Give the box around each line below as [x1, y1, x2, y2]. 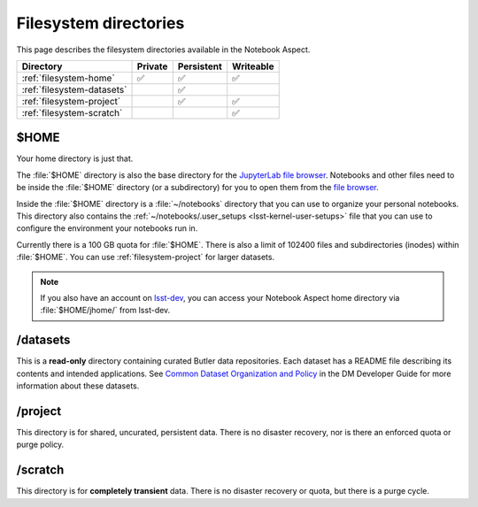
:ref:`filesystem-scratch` [21, 106, 123, 119]
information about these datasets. [16, 380, 140, 391]
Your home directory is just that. [16, 153, 134, 164]
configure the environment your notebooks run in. [16, 223, 198, 234]
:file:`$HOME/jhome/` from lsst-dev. [40, 305, 171, 316]
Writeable [231, 60, 274, 73]
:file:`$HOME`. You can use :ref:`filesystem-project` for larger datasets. [16, 252, 274, 263]
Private [136, 60, 168, 73]
